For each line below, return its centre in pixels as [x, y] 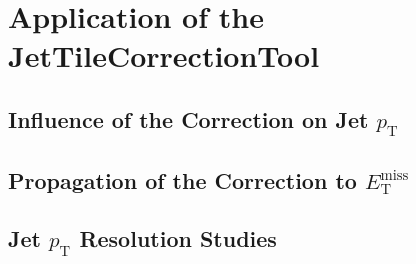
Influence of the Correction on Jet [188, 118]
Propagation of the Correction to [182, 179]
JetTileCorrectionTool [164, 55]
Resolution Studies [178, 238]
